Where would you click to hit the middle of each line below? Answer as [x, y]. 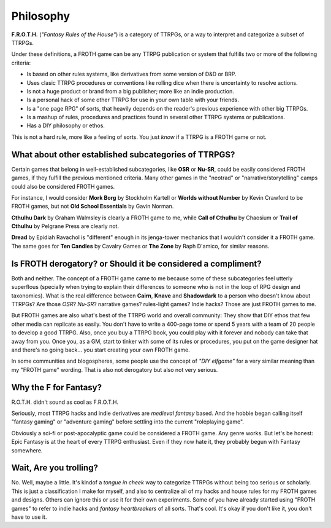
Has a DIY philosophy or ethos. [66, 125]
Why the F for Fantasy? [57, 387]
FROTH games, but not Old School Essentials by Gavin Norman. [93, 207]
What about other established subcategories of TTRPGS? [123, 155]
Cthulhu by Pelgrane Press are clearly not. [65, 226]
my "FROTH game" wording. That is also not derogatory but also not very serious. [115, 369]
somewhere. [27, 450]
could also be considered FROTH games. [63, 186]
